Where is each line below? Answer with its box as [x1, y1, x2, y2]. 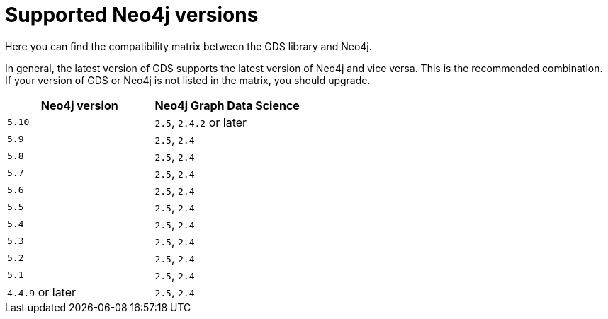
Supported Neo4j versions [5, 3, 259, 27]
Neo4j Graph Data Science [154, 98, 300, 112]
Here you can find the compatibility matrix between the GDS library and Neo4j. [5, 40, 372, 52]
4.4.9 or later [7, 284, 77, 299]
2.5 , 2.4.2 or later [154, 115, 247, 129]
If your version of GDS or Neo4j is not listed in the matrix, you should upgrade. [5, 74, 371, 86]
